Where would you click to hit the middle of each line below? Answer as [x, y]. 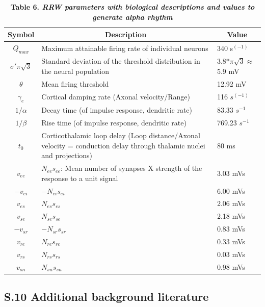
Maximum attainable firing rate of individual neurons [125, 48]
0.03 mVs [231, 254]
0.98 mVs [231, 266]
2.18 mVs [231, 216]
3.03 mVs [231, 173]
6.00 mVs [231, 190]
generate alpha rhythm [132, 17]
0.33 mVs [231, 241]
